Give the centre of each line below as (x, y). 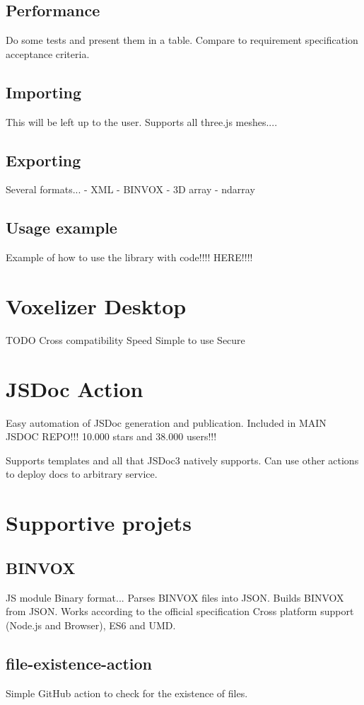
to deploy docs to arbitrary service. (82, 474)
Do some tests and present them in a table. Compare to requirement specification (182, 40)
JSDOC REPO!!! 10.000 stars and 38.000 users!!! (111, 436)
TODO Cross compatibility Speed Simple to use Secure (125, 339)
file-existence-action (79, 663)
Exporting (43, 160)
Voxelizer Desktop (96, 305)
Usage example (61, 228)
